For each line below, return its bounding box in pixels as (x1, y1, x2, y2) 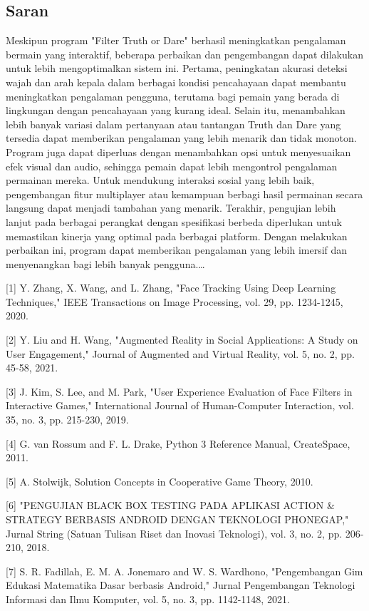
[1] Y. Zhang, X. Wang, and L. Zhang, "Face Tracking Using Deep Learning (6, 280, 336, 295)
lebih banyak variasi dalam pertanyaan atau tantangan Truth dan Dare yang (6, 116, 341, 131)
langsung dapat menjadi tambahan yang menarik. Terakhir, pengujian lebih (6, 200, 336, 215)
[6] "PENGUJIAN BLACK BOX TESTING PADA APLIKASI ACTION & (6, 498, 335, 513)
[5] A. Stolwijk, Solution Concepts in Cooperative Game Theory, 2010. (6, 473, 313, 488)
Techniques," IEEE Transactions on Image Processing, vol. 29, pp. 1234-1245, (6, 294, 343, 309)
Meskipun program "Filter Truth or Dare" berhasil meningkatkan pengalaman (6, 33, 346, 48)
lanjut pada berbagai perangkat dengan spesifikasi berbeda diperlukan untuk (6, 214, 342, 229)
